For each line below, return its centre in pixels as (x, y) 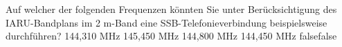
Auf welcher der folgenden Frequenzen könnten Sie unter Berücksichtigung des (171, 9)
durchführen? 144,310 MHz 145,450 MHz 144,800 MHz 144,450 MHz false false (171, 36)
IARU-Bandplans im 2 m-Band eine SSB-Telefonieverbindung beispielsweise (166, 22)
